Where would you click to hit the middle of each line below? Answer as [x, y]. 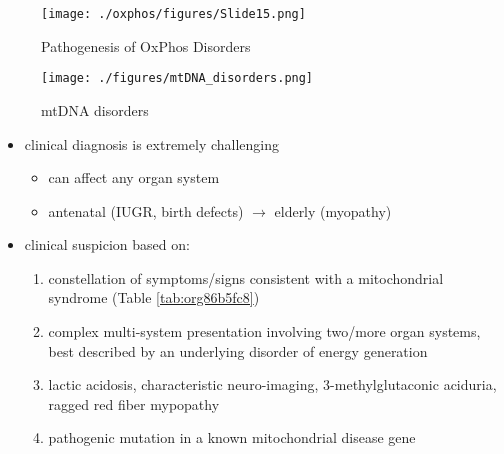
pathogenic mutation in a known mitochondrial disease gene [232, 437]
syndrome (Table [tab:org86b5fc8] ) [154, 297]
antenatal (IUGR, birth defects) [146, 210]
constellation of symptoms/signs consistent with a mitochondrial [246, 277]
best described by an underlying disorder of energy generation [238, 350]
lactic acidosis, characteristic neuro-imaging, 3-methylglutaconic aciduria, [272, 384]
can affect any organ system [134, 177]
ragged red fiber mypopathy [134, 403]
